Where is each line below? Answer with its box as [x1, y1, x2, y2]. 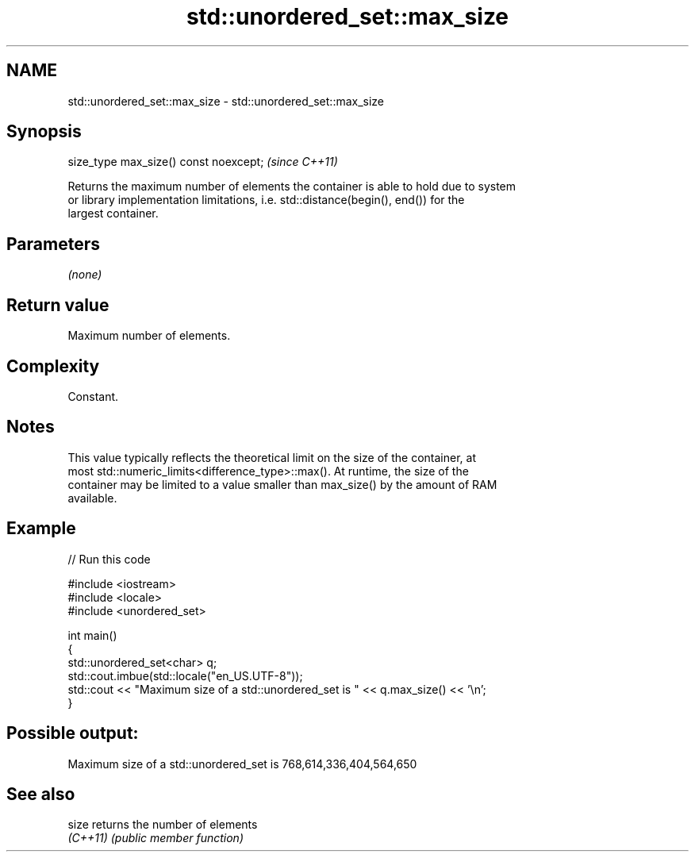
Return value [6, 294, 109, 315]
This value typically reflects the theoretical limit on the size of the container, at [67, 450, 476, 464]
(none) [67, 267, 102, 282]
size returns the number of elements [67, 818, 258, 832]
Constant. [67, 389, 119, 403]
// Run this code [67, 552, 151, 566]
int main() [67, 628, 117, 642]
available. [67, 491, 117, 505]
